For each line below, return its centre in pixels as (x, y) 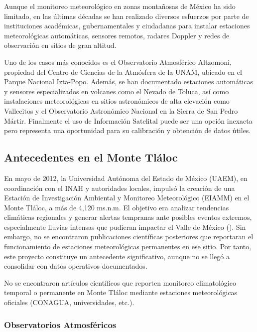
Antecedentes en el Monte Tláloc (91, 157)
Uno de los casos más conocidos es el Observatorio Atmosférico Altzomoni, (118, 62)
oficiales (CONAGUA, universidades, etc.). (69, 302)
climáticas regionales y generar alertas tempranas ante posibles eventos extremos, (128, 217)
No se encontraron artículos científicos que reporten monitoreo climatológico (120, 282)
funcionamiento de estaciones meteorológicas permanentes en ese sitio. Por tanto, (128, 247)
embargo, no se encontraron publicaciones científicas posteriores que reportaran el (129, 237)
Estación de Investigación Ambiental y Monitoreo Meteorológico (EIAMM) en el (127, 198)
